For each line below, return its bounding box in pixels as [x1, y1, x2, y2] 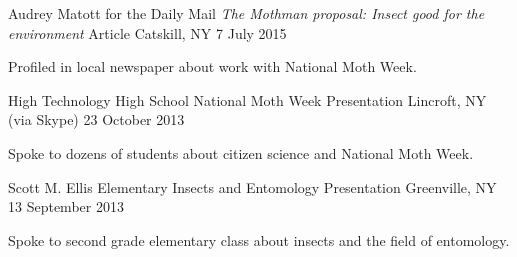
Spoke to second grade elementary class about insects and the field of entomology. [8, 229, 510, 250]
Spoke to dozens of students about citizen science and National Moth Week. [8, 142, 474, 163]
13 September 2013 [8, 196, 124, 217]
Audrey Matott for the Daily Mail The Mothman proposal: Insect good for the [8, 3, 485, 23]
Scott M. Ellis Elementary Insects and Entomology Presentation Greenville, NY [8, 176, 497, 197]
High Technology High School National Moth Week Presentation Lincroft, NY [8, 89, 487, 110]
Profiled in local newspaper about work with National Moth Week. [8, 56, 417, 77]
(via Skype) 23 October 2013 [8, 109, 185, 130]
